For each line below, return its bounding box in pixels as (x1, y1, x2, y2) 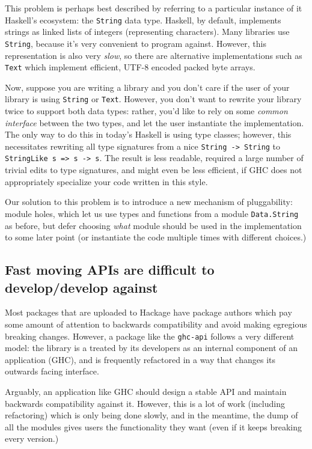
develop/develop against (5, 278, 158, 296)
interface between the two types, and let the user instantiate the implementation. (5, 116, 304, 129)
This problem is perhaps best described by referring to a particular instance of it (5, 2, 302, 14)
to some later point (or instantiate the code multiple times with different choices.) (5, 231, 307, 243)
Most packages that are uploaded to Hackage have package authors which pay (5, 306, 292, 319)
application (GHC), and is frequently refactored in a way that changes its (5, 353, 276, 365)
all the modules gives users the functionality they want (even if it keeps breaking (5, 420, 302, 433)
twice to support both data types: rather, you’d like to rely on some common (5, 105, 288, 117)
